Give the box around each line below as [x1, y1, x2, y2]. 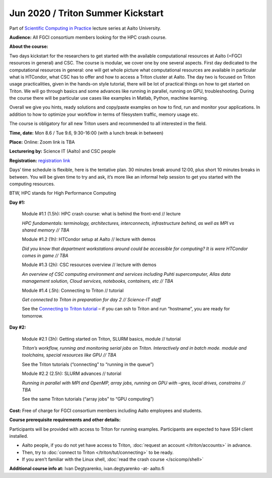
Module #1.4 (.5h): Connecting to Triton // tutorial [22, 287, 124, 293]
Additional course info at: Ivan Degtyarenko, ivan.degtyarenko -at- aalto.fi [9, 465, 165, 471]
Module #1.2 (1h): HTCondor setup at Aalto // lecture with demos [22, 236, 156, 243]
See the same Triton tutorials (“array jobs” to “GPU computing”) [22, 396, 154, 402]
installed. [9, 433, 29, 439]
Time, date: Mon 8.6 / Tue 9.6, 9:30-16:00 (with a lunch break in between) [9, 130, 164, 136]
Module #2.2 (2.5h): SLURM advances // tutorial [22, 370, 122, 377]
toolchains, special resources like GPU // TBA [22, 352, 117, 358]
